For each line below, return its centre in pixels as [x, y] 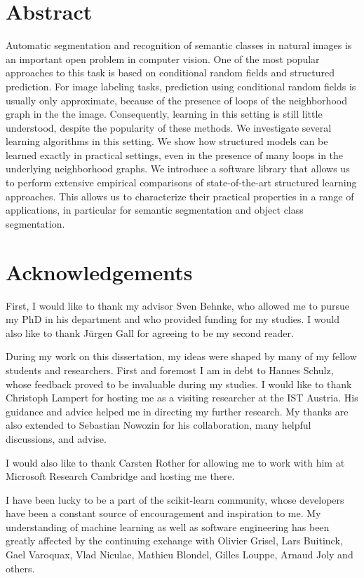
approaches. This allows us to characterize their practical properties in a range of [180, 196]
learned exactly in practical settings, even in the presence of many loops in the [175, 154]
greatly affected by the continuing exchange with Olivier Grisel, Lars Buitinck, [174, 541]
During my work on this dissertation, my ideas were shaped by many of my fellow [181, 356]
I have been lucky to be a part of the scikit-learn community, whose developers [175, 499]
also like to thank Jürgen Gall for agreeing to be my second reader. [150, 332]
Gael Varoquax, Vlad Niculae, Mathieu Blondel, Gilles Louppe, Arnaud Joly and [180, 555]
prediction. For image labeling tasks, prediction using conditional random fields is [181, 86]
